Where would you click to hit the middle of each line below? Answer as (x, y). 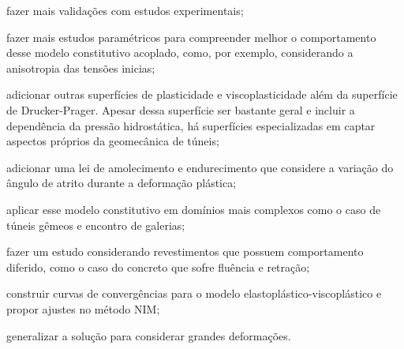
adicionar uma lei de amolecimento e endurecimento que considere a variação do (200, 167)
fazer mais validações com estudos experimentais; (125, 10)
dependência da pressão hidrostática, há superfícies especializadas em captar (191, 125)
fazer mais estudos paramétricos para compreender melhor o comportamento (191, 37)
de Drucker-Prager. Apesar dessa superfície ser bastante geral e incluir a (181, 109)
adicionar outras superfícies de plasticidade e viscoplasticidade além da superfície (202, 94)
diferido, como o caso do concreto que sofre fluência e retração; (158, 266)
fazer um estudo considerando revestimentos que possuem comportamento (185, 251)
